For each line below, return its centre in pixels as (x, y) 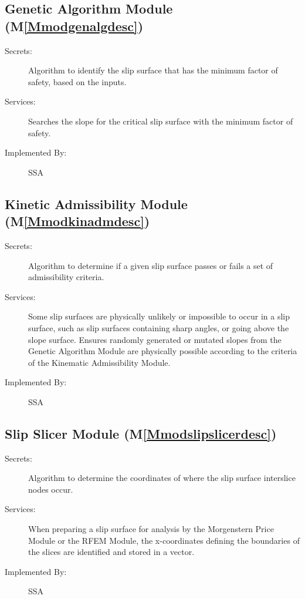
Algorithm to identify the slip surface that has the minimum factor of (153, 70)
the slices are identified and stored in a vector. (111, 552)
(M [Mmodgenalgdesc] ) (74, 26)
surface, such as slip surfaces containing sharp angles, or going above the (159, 327)
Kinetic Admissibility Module (96, 203)
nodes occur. (51, 489)
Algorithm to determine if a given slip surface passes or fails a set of (151, 265)
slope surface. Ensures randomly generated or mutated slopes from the (155, 339)
